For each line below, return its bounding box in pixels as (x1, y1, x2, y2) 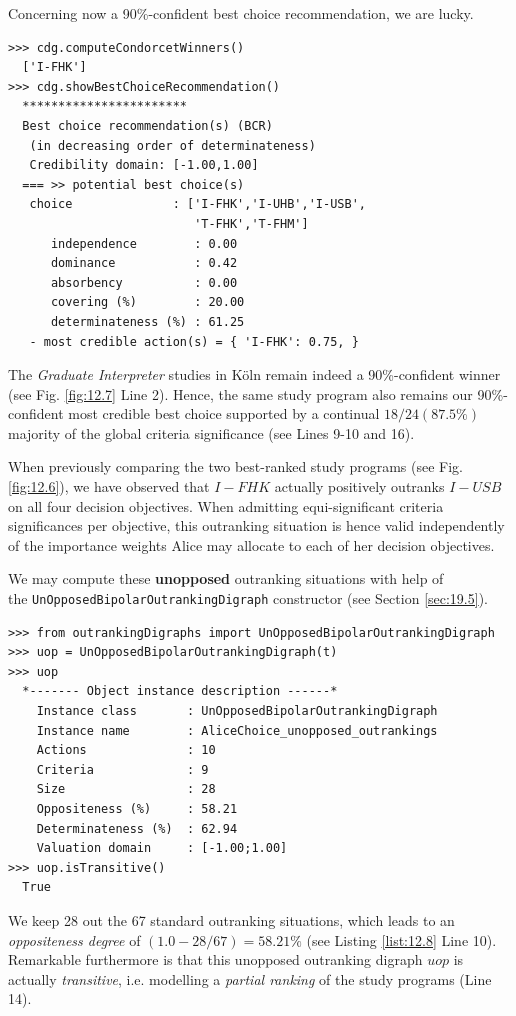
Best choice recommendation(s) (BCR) (22, 118, 273, 133)
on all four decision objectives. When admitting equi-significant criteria (8, 495, 444, 516)
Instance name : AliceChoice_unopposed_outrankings (36, 723, 438, 738)
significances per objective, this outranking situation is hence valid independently (8, 515, 505, 536)
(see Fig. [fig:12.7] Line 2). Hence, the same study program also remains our (8, 383, 473, 404)
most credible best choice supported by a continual (68, 403, 380, 424)
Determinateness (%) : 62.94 (36, 821, 238, 836)
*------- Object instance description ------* (22, 684, 338, 699)
